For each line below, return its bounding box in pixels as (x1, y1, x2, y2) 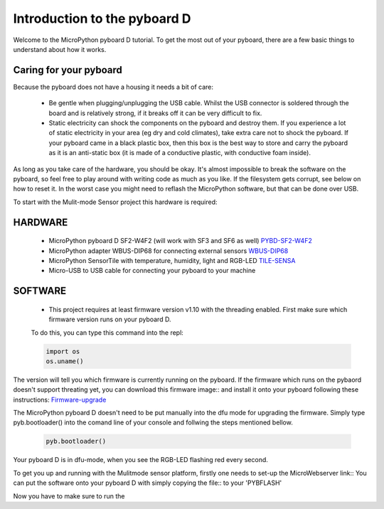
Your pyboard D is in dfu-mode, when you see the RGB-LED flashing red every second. (13, 456, 268, 464)
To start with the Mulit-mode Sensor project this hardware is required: (13, 198, 218, 206)
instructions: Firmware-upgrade (13, 395, 107, 404)
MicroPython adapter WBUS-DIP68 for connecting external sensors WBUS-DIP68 (48, 246, 289, 255)
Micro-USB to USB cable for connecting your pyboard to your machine (48, 267, 256, 275)
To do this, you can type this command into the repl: (31, 328, 184, 337)
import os (46, 347, 80, 355)
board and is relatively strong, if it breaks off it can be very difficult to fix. (48, 109, 262, 117)
